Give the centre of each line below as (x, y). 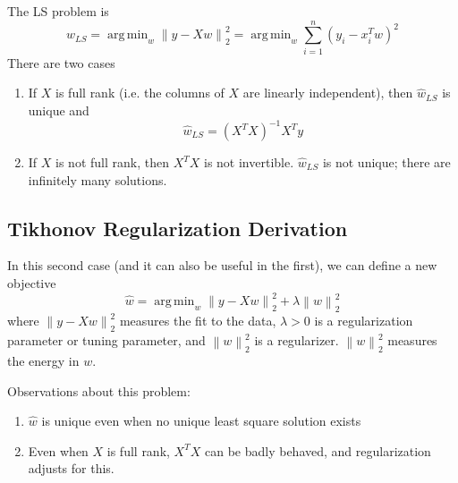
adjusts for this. (71, 468)
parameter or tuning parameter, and (106, 339)
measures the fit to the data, (198, 321)
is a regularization (364, 321)
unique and (59, 110)
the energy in (43, 360)
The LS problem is (58, 11)
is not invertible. (249, 162)
